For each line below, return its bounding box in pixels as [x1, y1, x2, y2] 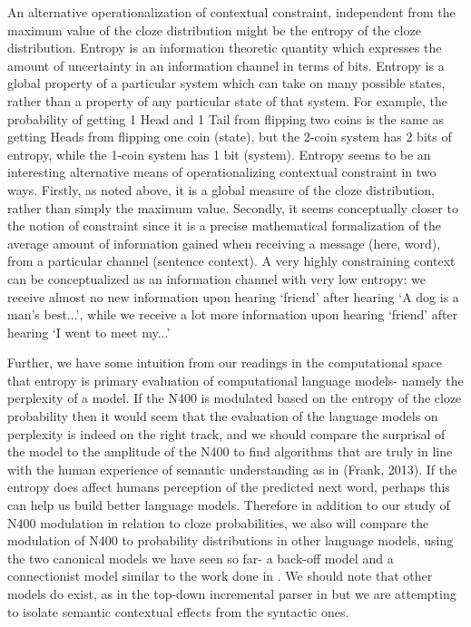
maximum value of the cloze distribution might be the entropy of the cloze [7, 20, 421, 39]
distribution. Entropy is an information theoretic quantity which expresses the [7, 38, 442, 57]
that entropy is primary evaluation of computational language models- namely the [7, 370, 464, 389]
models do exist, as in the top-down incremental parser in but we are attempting [7, 584, 456, 603]
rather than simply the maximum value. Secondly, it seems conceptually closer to [7, 198, 459, 217]
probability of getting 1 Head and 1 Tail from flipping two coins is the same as [7, 109, 445, 128]
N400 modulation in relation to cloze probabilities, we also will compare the [7, 513, 429, 532]
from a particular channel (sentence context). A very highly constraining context [7, 251, 456, 270]
